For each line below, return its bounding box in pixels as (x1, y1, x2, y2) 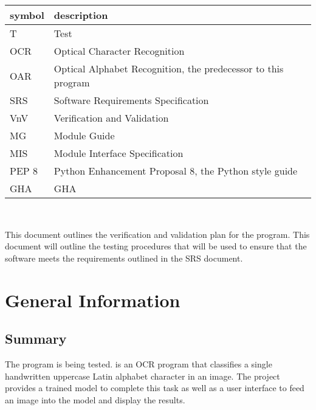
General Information (5, 287, 180, 312)
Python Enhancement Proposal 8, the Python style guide (53, 164, 298, 178)
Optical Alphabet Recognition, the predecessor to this (53, 61, 284, 75)
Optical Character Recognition (53, 44, 185, 58)
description (53, 8, 108, 22)
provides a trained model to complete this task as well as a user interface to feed (5, 381, 304, 394)
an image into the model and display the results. (5, 393, 185, 406)
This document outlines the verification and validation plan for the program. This (5, 228, 310, 240)
